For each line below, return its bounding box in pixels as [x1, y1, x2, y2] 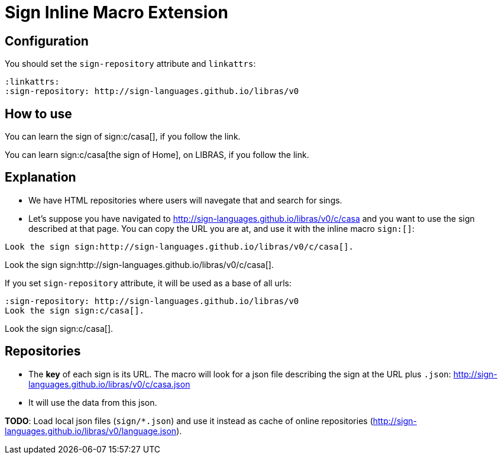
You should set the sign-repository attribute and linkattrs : [5, 59, 256, 69]
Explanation [5, 170, 76, 185]
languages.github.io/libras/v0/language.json [5, 425, 177, 436]
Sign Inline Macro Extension [5, 2, 228, 22]
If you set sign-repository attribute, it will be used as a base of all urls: [5, 277, 292, 288]
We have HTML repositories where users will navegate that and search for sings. [28, 195, 342, 205]
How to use [5, 106, 72, 121]
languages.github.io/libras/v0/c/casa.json [28, 379, 190, 389]
